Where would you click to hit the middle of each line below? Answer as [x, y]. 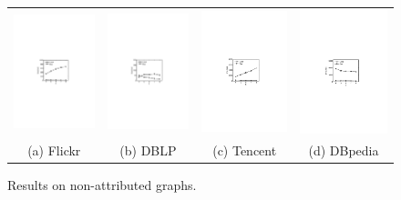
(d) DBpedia [344, 150]
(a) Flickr [54, 150]
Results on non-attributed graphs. [102, 185]
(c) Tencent [245, 150]
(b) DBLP [148, 150]
